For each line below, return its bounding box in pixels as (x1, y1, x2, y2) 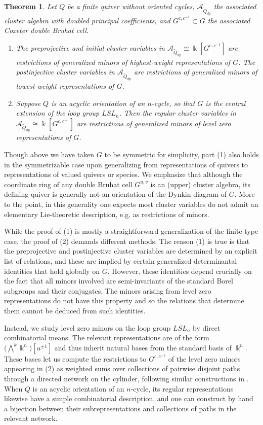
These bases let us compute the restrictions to (4, 353, 147, 364)
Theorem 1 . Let (4, 1, 57, 11)
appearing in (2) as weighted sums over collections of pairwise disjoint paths (4, 363, 240, 374)
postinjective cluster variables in (16, 66, 115, 77)
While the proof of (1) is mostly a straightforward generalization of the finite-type (4, 226, 258, 236)
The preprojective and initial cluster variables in (16, 42, 165, 53)
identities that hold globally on (4, 265, 100, 276)
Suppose (16, 97, 41, 108)
